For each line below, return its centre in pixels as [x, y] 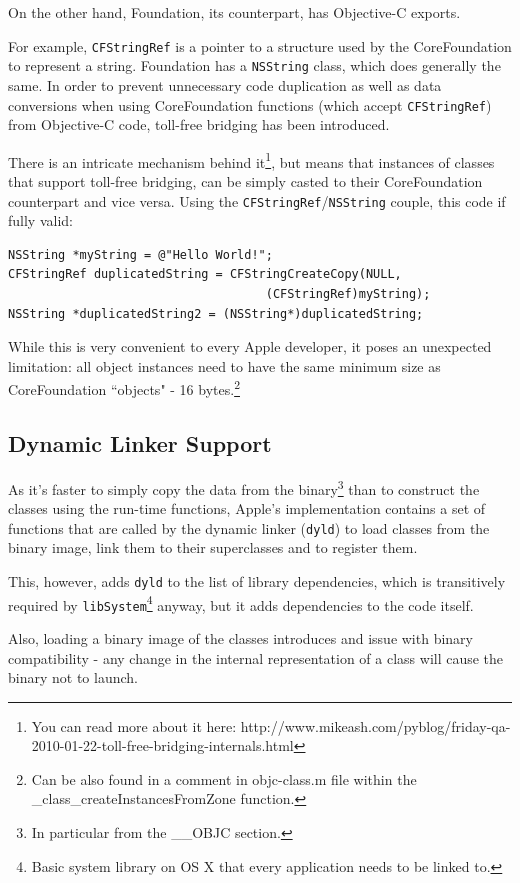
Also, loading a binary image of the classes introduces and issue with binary [240, 637]
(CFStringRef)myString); [348, 294]
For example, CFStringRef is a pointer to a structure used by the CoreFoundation [260, 45]
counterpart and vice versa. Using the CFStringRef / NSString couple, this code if [257, 200]
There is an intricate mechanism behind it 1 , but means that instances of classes [251, 160]
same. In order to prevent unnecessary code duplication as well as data [225, 84]
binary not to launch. [73, 677]
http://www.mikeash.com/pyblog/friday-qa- [375, 725]
